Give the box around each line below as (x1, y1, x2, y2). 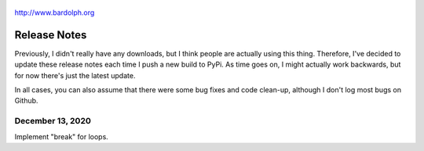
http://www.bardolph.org (14, 8, 95, 17)
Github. (14, 96, 38, 106)
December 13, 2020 (14, 116, 92, 127)
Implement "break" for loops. (14, 131, 109, 141)
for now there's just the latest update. (14, 70, 136, 80)
